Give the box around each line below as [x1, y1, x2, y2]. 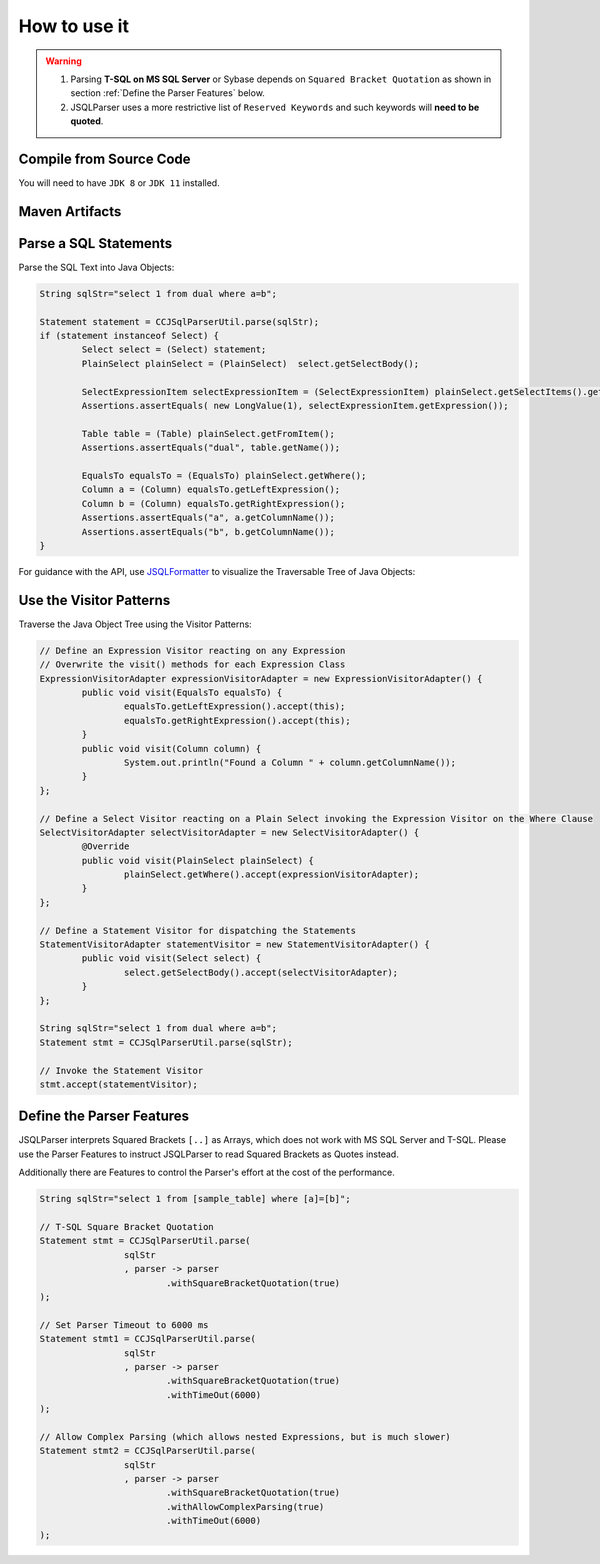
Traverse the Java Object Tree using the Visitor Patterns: [18, 618, 252, 630]
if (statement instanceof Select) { [39, 330, 220, 342]
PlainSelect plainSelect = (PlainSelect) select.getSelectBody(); [81, 358, 420, 369]
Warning [45, 55, 82, 67]
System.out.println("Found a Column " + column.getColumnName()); [123, 756, 457, 768]
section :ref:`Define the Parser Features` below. [70, 87, 265, 99]
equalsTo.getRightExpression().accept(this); [123, 715, 351, 726]
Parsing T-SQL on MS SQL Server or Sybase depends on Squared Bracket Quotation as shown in [70, 73, 492, 85]
